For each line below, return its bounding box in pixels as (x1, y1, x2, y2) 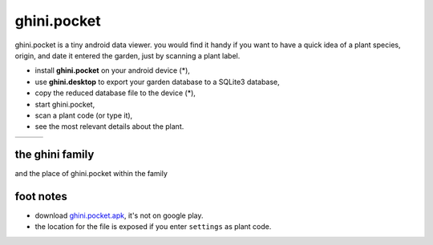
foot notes (14, 190, 68, 203)
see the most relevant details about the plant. (34, 122, 184, 131)
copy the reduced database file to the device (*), (34, 88, 196, 98)
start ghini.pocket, (34, 99, 95, 109)
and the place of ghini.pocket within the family (14, 169, 168, 179)
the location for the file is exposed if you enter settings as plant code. (34, 222, 272, 231)
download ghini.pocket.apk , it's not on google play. (34, 211, 204, 220)
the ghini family (14, 148, 95, 162)
